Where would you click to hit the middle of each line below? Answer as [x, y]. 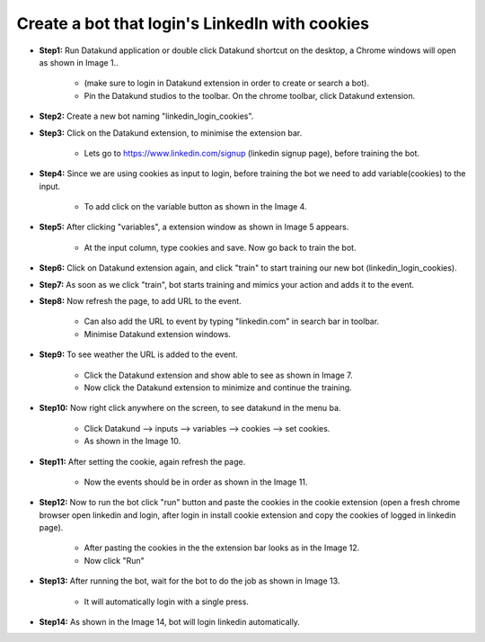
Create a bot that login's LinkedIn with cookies [193, 23]
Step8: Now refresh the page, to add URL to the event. [140, 301]
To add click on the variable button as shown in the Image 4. [195, 207]
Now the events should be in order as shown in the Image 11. [196, 482]
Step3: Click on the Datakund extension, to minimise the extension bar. [171, 133]
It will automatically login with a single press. [166, 602]
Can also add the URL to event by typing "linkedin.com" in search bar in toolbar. [232, 321]
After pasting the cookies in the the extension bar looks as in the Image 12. [222, 548]
